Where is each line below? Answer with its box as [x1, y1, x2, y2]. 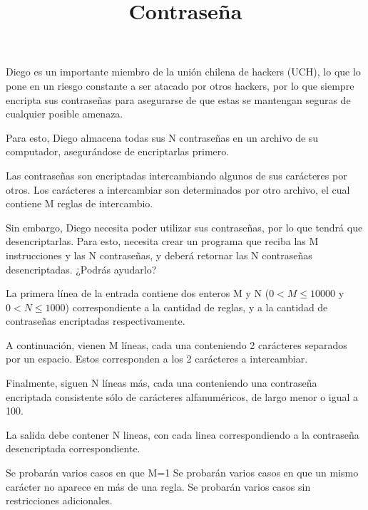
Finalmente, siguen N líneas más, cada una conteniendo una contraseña [6, 375, 317, 390]
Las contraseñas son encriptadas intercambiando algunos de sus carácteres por [6, 167, 347, 182]
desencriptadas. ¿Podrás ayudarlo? [6, 261, 157, 276]
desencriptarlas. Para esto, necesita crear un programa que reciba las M [6, 234, 319, 249]
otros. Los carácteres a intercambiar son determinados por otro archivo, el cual [6, 182, 350, 197]
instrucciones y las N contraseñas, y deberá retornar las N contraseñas [6, 247, 312, 262]
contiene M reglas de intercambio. [6, 196, 153, 211]
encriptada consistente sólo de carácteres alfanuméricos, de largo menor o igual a [6, 389, 359, 404]
